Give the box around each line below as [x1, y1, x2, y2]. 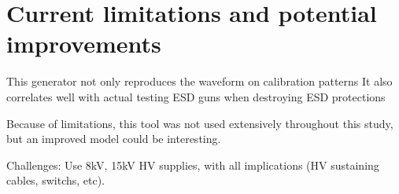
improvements [6, 27, 161, 60]
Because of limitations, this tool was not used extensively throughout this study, [6, 115, 393, 131]
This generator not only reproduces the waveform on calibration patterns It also [6, 73, 393, 90]
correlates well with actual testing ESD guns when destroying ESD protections [6, 88, 386, 104]
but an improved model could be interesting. [6, 130, 221, 147]
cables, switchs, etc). [6, 172, 105, 189]
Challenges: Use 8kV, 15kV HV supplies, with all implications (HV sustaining [6, 156, 379, 173]
